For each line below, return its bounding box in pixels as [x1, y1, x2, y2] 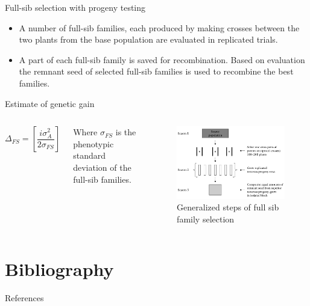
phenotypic [73, 137, 114, 150]
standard [73, 149, 106, 162]
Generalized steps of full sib [177, 201, 279, 213]
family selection [177, 212, 235, 225]
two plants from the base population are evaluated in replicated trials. [19, 33, 278, 46]
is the [115, 126, 136, 138]
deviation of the [73, 161, 131, 173]
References [5, 291, 44, 304]
